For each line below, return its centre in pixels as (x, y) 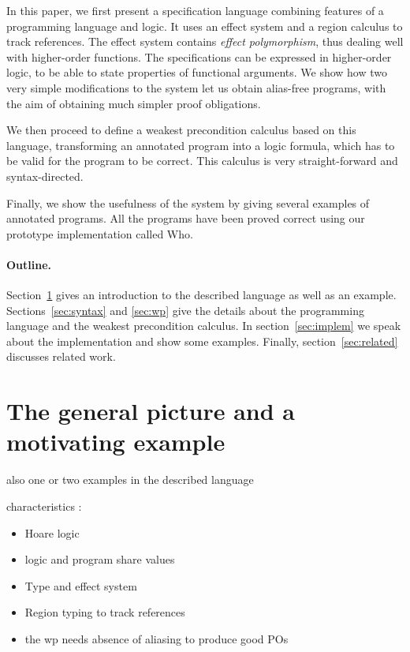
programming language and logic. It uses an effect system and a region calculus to (205, 26)
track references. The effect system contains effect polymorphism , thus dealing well (205, 41)
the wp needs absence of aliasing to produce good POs (157, 638)
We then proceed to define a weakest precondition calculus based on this (181, 130)
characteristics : (44, 506)
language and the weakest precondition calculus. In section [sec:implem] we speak (204, 326)
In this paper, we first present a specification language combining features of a (195, 10)
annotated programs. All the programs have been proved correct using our (186, 218)
